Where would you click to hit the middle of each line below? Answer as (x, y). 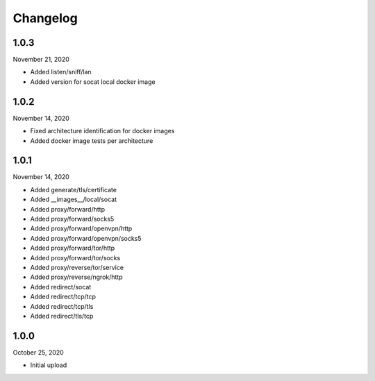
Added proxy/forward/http (68, 209)
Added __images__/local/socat (74, 200)
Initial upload (49, 365)
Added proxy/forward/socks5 (72, 219)
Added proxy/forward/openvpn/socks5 (86, 238)
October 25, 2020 (38, 352)
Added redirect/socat (61, 287)
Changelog (45, 18)
